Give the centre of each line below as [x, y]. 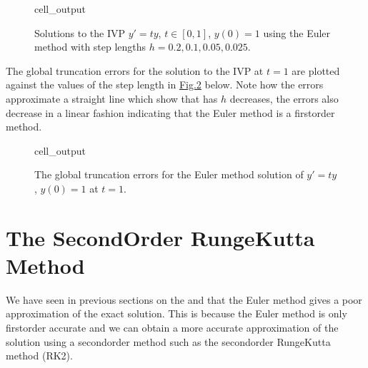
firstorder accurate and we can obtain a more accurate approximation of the [172, 328]
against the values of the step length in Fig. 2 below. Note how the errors [165, 85]
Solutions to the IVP [80, 32]
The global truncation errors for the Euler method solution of [169, 174]
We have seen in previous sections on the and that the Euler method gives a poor [184, 299]
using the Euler [297, 32]
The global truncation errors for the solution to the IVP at [135, 70]
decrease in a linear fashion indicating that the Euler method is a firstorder [170, 112]
